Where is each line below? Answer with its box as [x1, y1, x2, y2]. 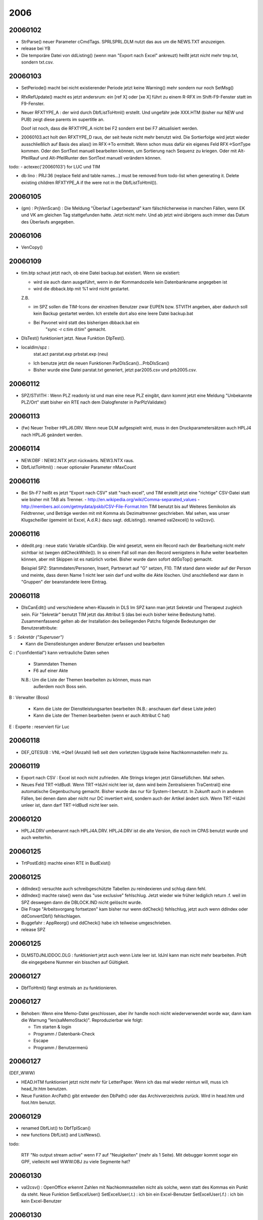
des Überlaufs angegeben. [21, 219, 75, 224]
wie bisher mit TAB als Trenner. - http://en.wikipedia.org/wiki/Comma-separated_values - [21, 497, 200, 503]
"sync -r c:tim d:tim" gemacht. [45, 326, 107, 332]
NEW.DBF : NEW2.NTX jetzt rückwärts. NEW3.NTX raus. [21, 457, 134, 463]
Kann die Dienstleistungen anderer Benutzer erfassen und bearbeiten [25, 641, 165, 647]
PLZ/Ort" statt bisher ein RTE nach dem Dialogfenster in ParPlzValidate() [21, 399, 167, 405]
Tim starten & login [33, 1024, 72, 1030]
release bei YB [21, 45, 51, 51]
